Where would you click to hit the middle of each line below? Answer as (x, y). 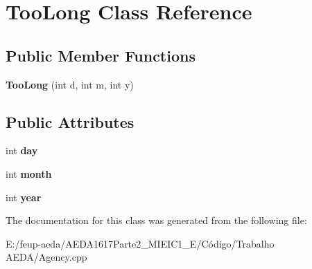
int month (29, 173)
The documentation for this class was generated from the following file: (156, 220)
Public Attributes (70, 121)
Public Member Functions (101, 55)
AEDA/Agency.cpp (46, 257)
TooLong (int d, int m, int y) (70, 84)
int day (22, 150)
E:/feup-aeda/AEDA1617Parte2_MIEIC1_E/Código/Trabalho (140, 243)
